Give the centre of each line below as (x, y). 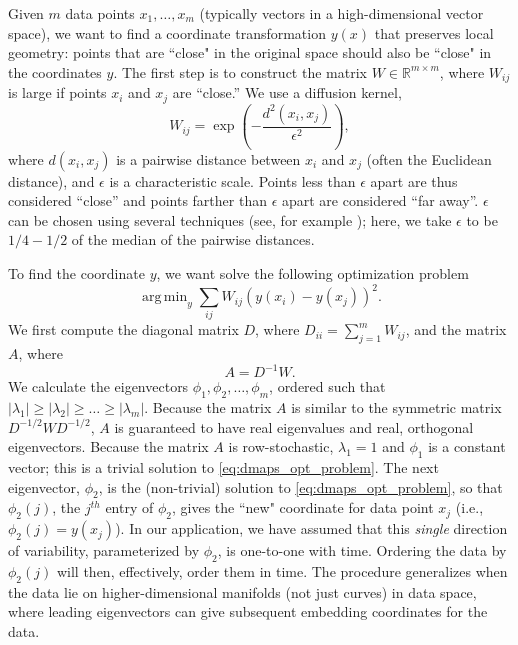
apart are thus (414, 180)
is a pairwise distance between (208, 158)
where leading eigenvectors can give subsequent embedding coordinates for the (248, 611)
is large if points (57, 92)
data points (100, 13)
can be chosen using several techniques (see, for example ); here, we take (230, 219)
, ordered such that (327, 386)
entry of (129, 507)
